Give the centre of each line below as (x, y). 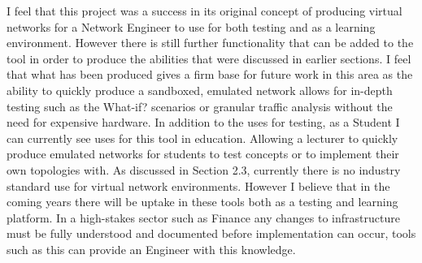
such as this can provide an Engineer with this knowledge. (151, 249)
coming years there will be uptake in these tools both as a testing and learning (202, 202)
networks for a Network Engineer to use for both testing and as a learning (191, 26)
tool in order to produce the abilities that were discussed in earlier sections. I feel (209, 58)
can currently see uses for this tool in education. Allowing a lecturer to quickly (202, 138)
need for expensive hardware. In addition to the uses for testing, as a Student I (203, 122)
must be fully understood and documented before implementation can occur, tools (211, 233)
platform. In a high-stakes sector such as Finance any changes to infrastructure (203, 217)
